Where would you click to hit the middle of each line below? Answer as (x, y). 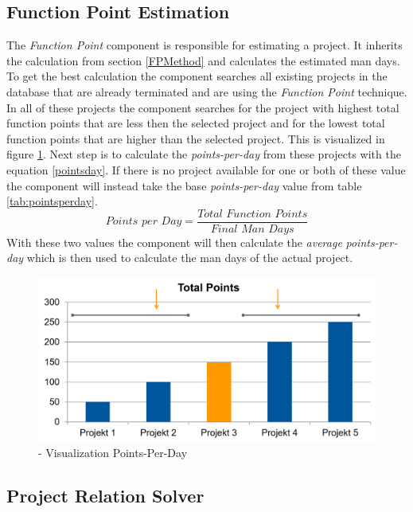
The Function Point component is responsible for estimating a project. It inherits (205, 45)
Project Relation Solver (105, 496)
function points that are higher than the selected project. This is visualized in (196, 138)
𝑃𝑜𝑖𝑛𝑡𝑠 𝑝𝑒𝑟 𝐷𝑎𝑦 (144, 222)
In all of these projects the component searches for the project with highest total (203, 107)
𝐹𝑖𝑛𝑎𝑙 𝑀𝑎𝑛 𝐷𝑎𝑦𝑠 (252, 229)
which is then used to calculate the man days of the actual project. (190, 258)
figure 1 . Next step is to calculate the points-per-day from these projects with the (204, 154)
